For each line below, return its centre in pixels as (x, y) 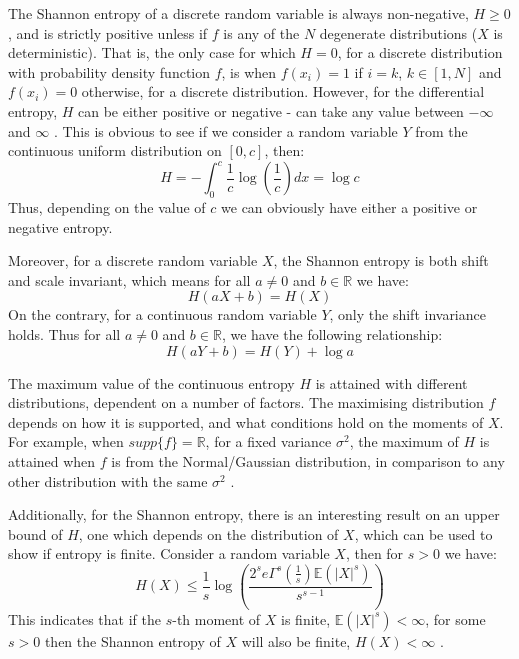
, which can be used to (423, 533)
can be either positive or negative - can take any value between (271, 110)
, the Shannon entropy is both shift (381, 260)
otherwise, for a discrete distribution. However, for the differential (283, 91)
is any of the (261, 32)
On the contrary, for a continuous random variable (162, 314)
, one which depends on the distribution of (208, 533)
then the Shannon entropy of (132, 640)
